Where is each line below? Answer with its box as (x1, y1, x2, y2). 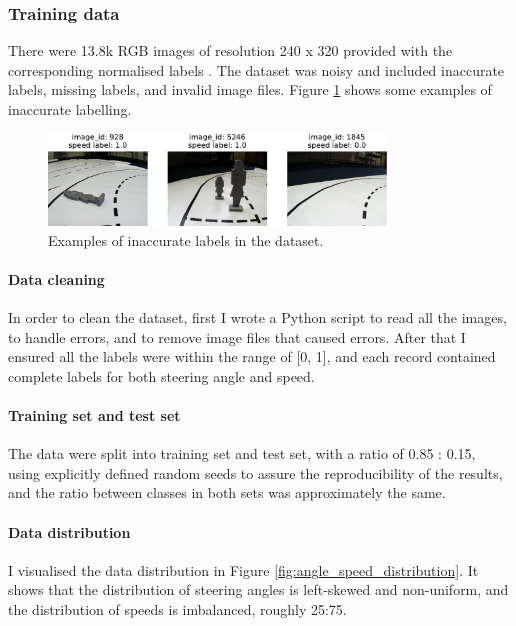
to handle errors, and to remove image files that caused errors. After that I (8, 326, 466, 347)
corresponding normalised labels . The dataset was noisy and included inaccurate (8, 59, 505, 80)
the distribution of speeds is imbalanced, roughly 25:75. (8, 598, 347, 619)
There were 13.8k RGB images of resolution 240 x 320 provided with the (8, 40, 453, 61)
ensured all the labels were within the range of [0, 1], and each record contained (8, 346, 496, 367)
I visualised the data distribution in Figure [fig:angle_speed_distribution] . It (8, 559, 479, 580)
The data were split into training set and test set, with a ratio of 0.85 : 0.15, (8, 443, 476, 464)
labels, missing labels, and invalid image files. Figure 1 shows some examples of (8, 79, 492, 100)
